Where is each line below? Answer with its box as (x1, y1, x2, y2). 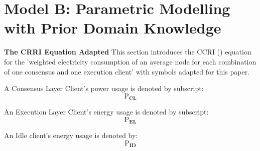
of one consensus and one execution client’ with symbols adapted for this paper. (4, 66, 250, 76)
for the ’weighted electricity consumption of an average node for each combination (4, 56, 256, 66)
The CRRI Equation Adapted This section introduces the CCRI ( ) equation (4, 46, 251, 57)
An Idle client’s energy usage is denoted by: (4, 130, 138, 140)
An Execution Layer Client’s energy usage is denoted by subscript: (4, 106, 209, 117)
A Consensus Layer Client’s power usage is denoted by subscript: (4, 83, 204, 93)
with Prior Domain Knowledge (4, 17, 221, 38)
